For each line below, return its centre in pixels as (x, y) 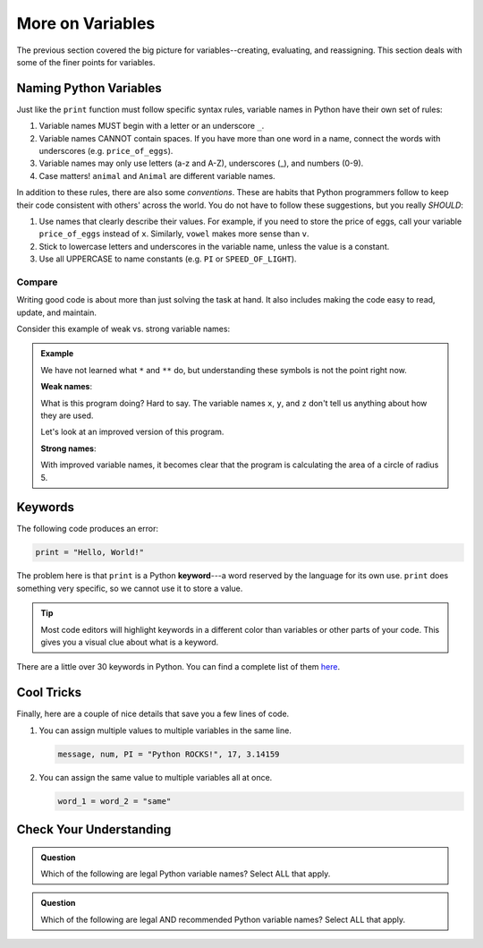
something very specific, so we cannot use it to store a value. (130, 588)
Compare (37, 282)
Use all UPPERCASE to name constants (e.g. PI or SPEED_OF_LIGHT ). (168, 259)
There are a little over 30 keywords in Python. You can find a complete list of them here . (178, 667)
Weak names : (67, 387)
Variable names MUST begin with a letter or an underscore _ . (152, 126)
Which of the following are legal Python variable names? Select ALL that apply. (186, 874)
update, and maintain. (57, 312)
